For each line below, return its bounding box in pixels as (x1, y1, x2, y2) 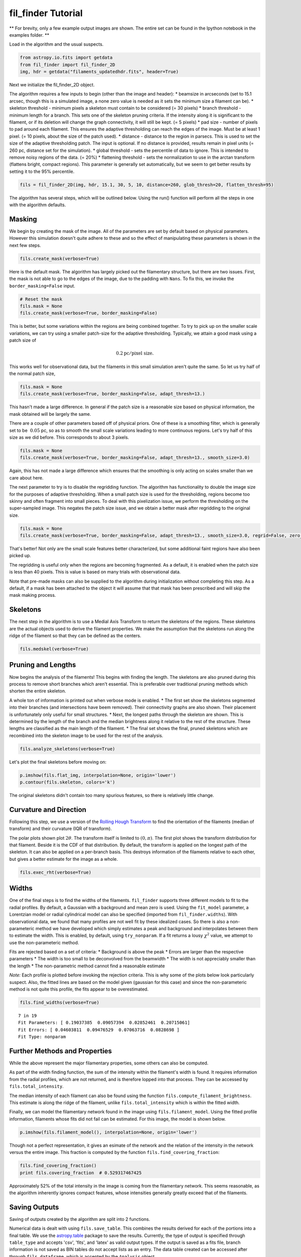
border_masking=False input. (9, 283, 75, 289)
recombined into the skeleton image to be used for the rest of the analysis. (9, 732, 164, 739)
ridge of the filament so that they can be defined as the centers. (9, 633, 141, 639)
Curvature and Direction (9, 805, 86, 814)
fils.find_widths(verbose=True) (20, 1000, 100, 1006)
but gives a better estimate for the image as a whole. (9, 856, 118, 862)
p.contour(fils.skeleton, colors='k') (20, 779, 115, 785)
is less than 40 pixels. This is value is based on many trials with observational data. (9, 569, 181, 575)
